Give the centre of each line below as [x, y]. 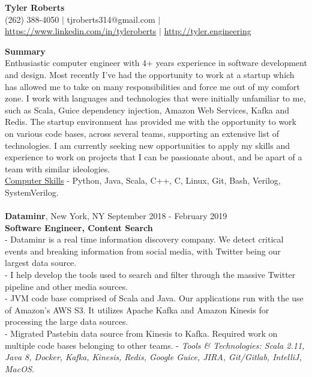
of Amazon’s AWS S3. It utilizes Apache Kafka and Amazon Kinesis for [137, 309]
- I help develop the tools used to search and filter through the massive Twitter [150, 275]
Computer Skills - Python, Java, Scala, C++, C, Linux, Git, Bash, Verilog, [143, 180]
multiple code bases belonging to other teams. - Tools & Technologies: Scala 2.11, [155, 345]
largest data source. [41, 263]
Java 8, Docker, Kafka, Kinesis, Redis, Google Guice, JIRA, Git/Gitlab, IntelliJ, [153, 357]
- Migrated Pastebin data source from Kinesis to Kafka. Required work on [141, 333]
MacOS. [20, 368]
